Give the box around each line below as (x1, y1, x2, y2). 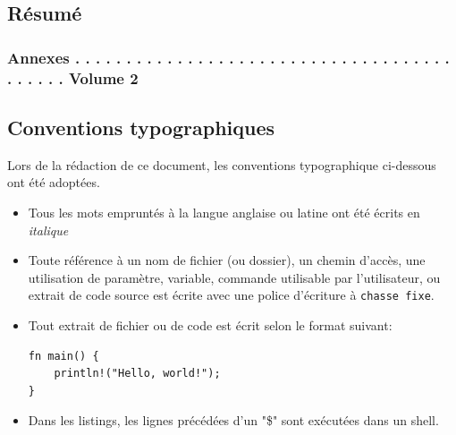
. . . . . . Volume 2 (7, 66, 139, 89)
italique (28, 220, 69, 239)
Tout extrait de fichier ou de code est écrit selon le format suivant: (28, 315, 393, 334)
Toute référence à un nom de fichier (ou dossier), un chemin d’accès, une (28, 251, 426, 269)
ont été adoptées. (7, 173, 100, 192)
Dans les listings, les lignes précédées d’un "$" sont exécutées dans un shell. (28, 411, 439, 430)
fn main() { (28, 349, 99, 362)
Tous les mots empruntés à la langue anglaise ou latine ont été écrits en (28, 202, 420, 221)
